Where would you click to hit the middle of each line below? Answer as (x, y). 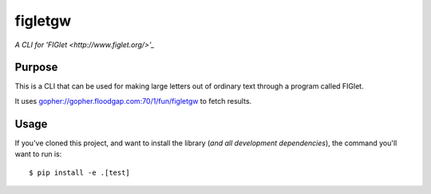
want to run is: (38, 154)
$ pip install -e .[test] (80, 172)
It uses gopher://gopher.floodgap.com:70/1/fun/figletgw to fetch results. (133, 101)
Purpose (36, 67)
